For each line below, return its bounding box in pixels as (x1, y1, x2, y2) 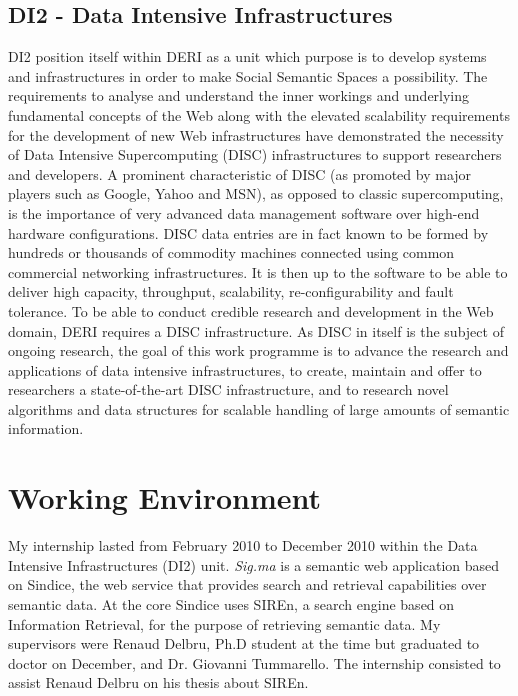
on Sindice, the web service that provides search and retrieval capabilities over (8, 574, 487, 595)
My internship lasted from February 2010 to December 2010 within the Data (8, 535, 478, 556)
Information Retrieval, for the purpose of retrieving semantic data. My (8, 613, 441, 634)
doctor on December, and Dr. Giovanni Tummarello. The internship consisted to (8, 652, 501, 673)
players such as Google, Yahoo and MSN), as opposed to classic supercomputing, (8, 183, 504, 204)
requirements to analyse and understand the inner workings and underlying (8, 85, 470, 106)
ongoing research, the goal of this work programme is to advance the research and (8, 340, 509, 361)
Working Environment (8, 477, 322, 518)
